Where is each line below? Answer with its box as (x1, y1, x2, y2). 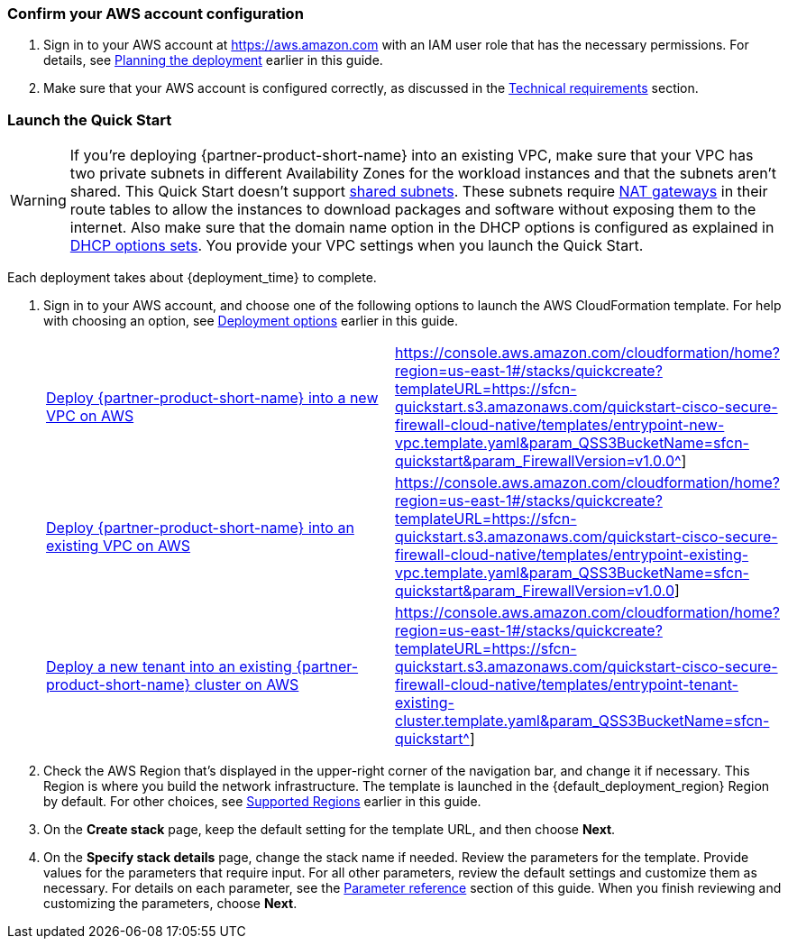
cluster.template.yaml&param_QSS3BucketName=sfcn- (395, 712, 770, 730)
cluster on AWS (194, 675, 299, 694)
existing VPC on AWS (46, 537, 191, 556)
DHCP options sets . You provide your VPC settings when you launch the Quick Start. (69, 236, 644, 255)
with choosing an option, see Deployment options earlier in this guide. (43, 313, 458, 329)
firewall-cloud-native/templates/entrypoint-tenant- (395, 675, 738, 694)
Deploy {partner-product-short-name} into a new (46, 389, 379, 408)
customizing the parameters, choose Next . (43, 895, 298, 912)
